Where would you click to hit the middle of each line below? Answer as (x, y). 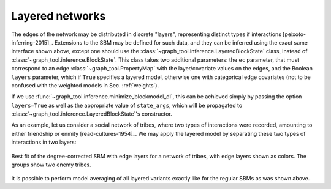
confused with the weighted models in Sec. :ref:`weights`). (85, 85)
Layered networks (59, 16)
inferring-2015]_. (32, 42)
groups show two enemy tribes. (51, 165)
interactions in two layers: (44, 142)
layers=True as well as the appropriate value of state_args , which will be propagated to (127, 105)
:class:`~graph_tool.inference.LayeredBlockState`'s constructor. (92, 114)
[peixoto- (295, 34)
